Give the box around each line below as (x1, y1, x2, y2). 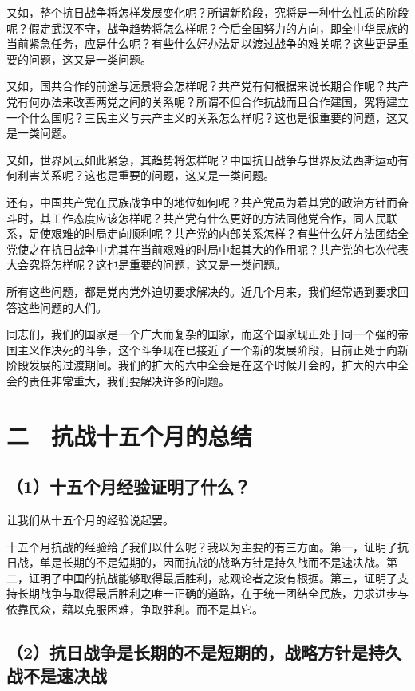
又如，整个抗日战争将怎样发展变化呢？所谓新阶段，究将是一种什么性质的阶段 (6, 4, 409, 20)
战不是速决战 (6, 663, 107, 688)
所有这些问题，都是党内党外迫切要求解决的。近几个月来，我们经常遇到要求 (6, 282, 397, 299)
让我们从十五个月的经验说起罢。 (6, 511, 174, 528)
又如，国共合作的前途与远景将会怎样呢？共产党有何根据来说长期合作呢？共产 (6, 77, 409, 94)
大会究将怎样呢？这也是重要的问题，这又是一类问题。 (6, 256, 286, 273)
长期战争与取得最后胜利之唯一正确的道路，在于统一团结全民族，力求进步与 (17, 585, 409, 602)
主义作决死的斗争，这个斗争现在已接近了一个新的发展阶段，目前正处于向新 (17, 341, 409, 357)
